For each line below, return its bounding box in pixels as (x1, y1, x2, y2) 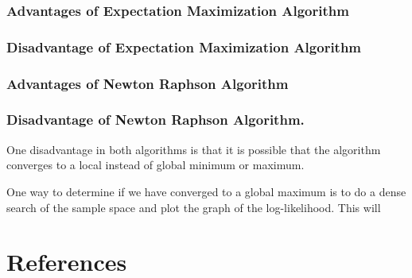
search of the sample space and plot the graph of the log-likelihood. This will (6, 199, 381, 215)
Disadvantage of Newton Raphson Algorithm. (6, 110, 305, 129)
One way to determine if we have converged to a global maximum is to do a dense (6, 183, 406, 199)
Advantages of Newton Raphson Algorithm (6, 73, 289, 93)
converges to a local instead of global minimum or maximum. (6, 156, 305, 173)
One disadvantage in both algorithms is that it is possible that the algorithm (6, 141, 381, 157)
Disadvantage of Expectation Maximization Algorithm (6, 37, 362, 56)
